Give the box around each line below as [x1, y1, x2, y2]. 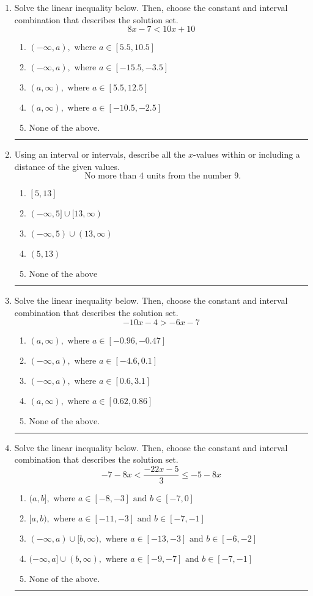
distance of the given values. [14, 160, 120, 172]
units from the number [146, 172, 232, 181]
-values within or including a [193, 148, 300, 161]
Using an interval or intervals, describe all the [14, 148, 186, 161]
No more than [84, 172, 137, 181]
